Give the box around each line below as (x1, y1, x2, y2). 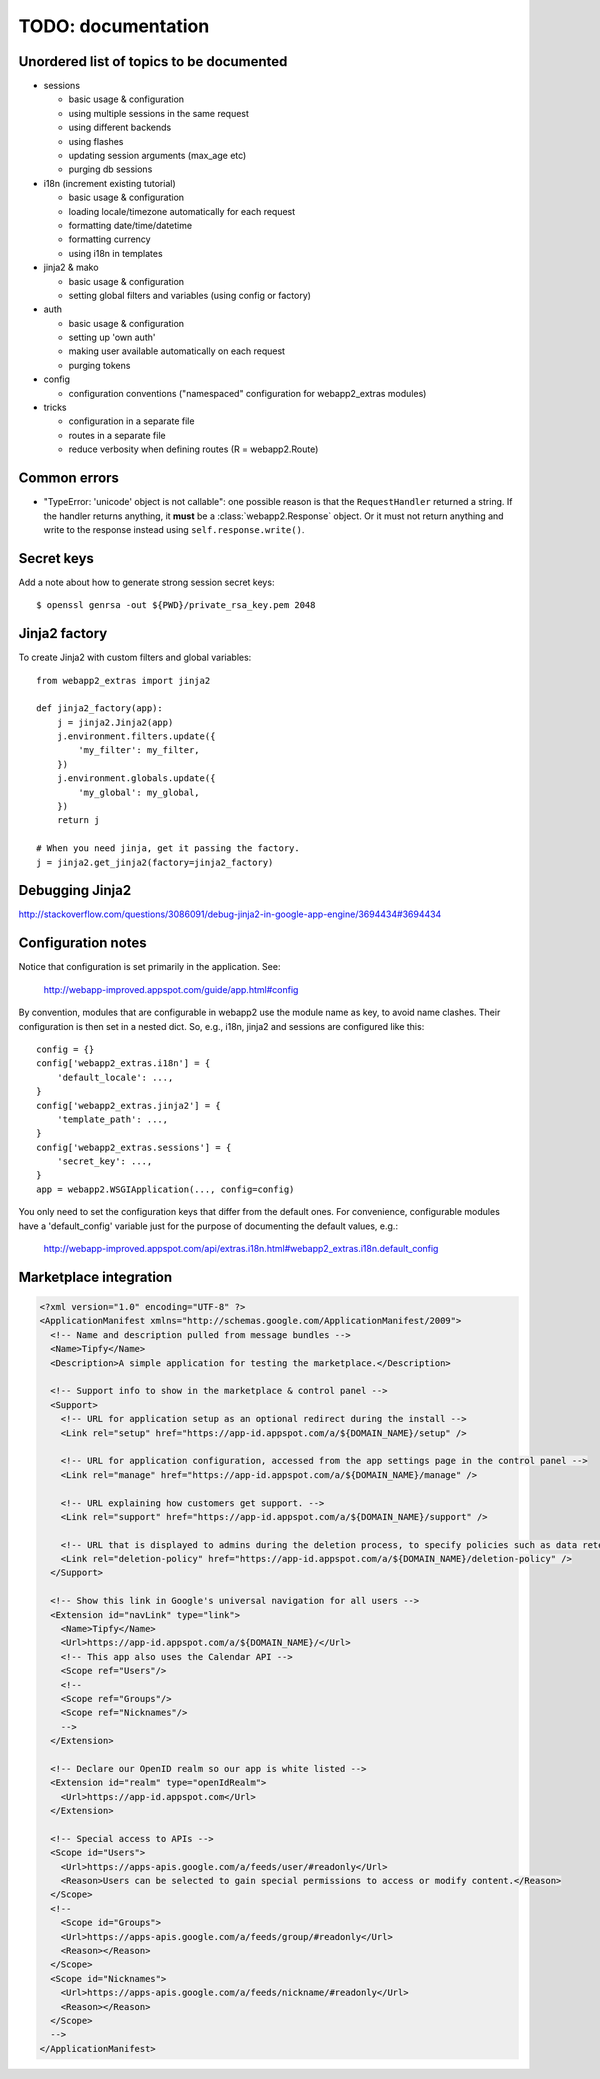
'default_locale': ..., (56, 1071, 174, 1083)
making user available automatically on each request (68, 345, 285, 357)
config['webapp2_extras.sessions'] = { (36, 1141, 232, 1153)
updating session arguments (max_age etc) (68, 150, 247, 162)
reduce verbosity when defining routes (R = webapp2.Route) (68, 443, 319, 455)
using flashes (68, 135, 124, 147)
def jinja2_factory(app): (36, 703, 164, 714)
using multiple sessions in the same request (68, 107, 250, 119)
